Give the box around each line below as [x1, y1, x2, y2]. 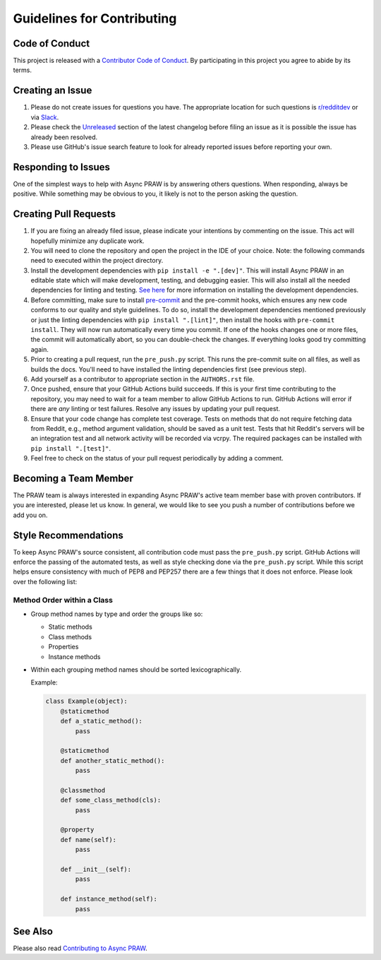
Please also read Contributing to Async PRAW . [13, 944, 147, 953]
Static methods [48, 622, 93, 632]
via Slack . [30, 113, 59, 122]
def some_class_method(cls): [60, 796, 162, 805]
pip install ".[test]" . [30, 444, 111, 452]
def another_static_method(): [60, 757, 165, 764]
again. [30, 345, 49, 353]
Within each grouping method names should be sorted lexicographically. [30, 665, 242, 674]
